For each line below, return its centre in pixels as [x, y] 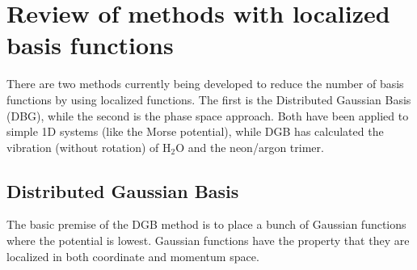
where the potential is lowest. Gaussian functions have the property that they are [208, 240]
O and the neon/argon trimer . [250, 147]
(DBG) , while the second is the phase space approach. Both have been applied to [208, 115]
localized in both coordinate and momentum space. [133, 256]
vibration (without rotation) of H [89, 147]
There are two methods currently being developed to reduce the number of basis [205, 84]
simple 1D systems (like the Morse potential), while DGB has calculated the [195, 131]
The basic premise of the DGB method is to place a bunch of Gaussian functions [206, 224]
